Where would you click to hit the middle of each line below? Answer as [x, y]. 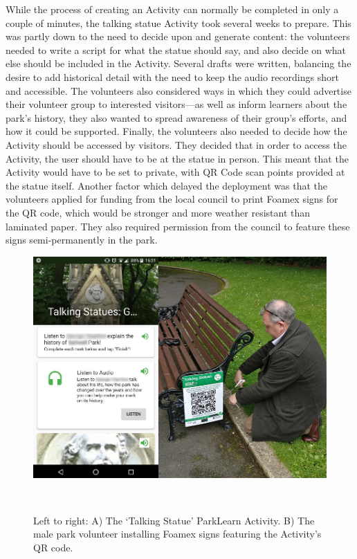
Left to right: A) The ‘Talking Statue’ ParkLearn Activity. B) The [174, 520]
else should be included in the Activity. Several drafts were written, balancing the [178, 63]
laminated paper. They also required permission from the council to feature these [178, 226]
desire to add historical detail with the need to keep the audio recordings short [172, 76]
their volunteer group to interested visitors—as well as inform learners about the [176, 104]
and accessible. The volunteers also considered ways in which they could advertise [178, 90]
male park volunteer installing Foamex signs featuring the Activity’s [177, 534]
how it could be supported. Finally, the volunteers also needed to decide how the [176, 131]
